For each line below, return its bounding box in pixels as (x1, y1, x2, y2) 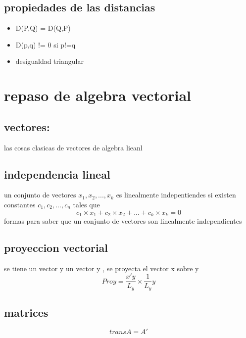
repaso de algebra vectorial (4, 85, 192, 105)
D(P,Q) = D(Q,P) (15, 23, 71, 33)
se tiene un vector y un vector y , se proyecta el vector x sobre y (4, 263, 199, 273)
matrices (4, 305, 49, 320)
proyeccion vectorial (4, 240, 108, 255)
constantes (4, 199, 36, 209)
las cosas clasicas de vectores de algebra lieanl (4, 142, 143, 152)
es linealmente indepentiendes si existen (116, 190, 236, 200)
